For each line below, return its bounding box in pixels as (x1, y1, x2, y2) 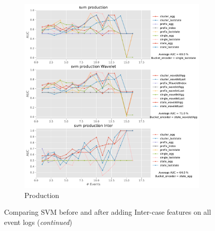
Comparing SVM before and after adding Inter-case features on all (4, 207, 211, 217)
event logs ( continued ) (4, 216, 72, 227)
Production (24, 189, 59, 200)
